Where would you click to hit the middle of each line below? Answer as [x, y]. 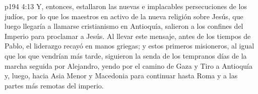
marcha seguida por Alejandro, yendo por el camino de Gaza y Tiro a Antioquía [128, 65]
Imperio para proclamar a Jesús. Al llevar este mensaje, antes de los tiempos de [128, 36]
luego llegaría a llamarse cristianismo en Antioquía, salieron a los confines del [124, 26]
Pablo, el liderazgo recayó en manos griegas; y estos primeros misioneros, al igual [130, 46]
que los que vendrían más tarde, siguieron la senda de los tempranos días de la [126, 55]
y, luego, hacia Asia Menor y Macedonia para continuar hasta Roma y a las [121, 76]
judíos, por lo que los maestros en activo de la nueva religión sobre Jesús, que [124, 16]
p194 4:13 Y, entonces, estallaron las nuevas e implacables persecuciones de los [126, 6]
